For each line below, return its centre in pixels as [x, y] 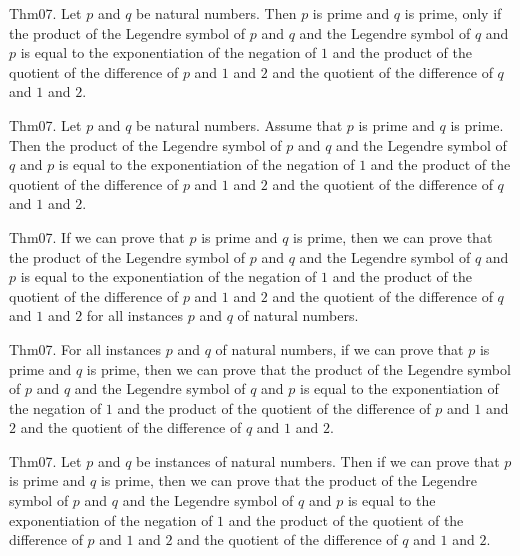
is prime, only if [453, 13]
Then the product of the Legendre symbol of [145, 144]
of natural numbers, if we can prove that [339, 348]
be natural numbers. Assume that [239, 124]
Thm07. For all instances [85, 348]
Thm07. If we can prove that [97, 236]
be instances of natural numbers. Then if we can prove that [318, 460]
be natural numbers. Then [216, 13]
